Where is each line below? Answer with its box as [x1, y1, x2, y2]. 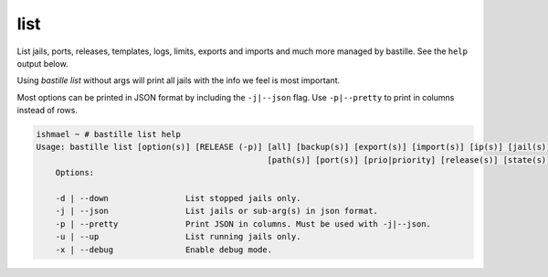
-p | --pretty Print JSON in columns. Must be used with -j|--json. [55, 218, 431, 229]
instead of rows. [16, 105, 78, 116]
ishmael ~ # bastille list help [36, 129, 182, 140]
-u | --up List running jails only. [55, 231, 301, 242]
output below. [16, 58, 68, 69]
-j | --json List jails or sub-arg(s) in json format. [55, 206, 379, 217]
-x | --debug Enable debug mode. [55, 244, 273, 255]
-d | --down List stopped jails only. [55, 193, 301, 204]
